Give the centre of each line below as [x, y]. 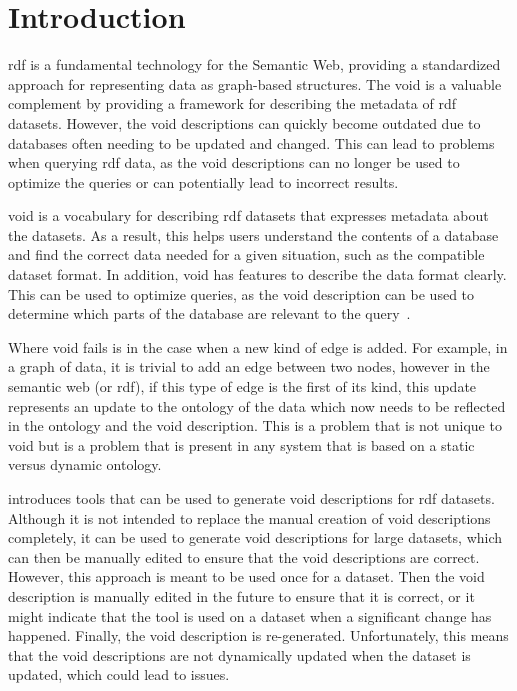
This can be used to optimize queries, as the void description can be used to [241, 293]
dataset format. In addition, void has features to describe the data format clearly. [257, 274]
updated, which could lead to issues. [119, 674]
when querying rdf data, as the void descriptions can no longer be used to [234, 162]
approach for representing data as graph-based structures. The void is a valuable [255, 83]
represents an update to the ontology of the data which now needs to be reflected [257, 405]
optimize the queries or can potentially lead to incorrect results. [203, 181]
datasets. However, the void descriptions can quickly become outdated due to [244, 122]
